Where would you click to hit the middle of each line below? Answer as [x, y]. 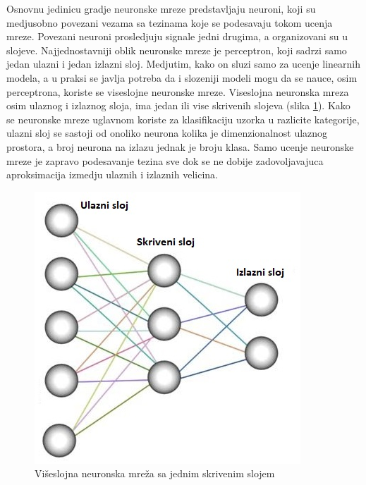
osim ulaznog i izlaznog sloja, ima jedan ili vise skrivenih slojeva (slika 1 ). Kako [178, 105]
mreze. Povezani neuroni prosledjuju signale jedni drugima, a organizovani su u [177, 36]
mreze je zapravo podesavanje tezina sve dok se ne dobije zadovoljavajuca [165, 160]
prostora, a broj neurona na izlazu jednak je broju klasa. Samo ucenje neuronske [180, 146]
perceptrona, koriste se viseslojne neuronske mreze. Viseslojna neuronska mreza [178, 91]
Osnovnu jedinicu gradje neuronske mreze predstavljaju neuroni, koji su [161, 8]
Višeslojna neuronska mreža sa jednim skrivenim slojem [155, 473]
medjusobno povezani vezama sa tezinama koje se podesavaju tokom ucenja [170, 22]
